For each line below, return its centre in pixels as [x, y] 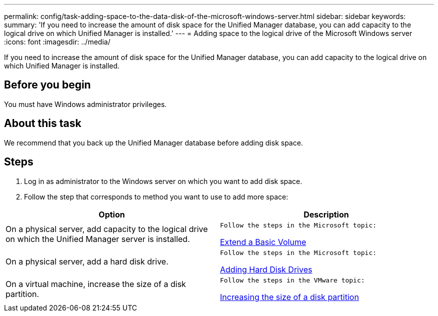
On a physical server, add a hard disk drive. [87, 262]
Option [112, 214]
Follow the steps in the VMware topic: [292, 280]
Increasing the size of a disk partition [289, 297]
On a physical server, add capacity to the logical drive [107, 229]
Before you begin [47, 85]
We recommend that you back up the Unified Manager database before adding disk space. [153, 142]
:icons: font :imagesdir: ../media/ [57, 42]
